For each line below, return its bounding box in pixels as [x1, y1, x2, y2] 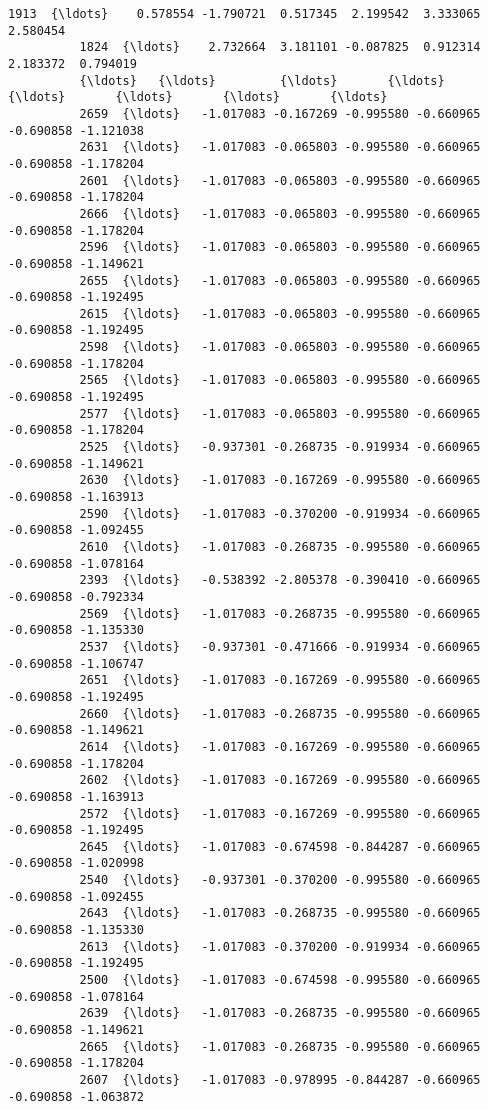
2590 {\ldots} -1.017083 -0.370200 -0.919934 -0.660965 [79, 506, 481, 521]
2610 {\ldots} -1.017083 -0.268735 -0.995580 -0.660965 [79, 540, 481, 554]
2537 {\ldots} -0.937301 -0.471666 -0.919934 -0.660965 [79, 639, 481, 654]
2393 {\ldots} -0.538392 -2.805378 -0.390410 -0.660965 [79, 573, 481, 588]
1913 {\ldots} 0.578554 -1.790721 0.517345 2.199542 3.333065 [8, 7, 481, 21]
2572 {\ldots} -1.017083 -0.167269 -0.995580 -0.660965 [79, 806, 481, 821]
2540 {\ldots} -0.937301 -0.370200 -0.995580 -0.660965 [79, 873, 481, 888]
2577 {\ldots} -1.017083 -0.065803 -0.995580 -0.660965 [79, 406, 481, 421]
